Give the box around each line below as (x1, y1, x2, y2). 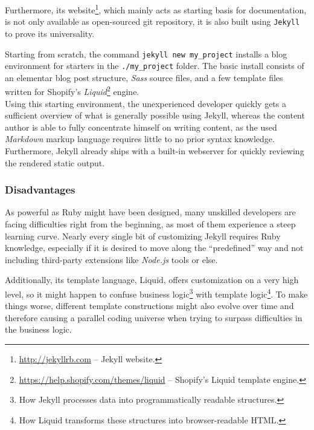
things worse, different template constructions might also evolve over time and (5, 299, 294, 312)
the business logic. (5, 323, 72, 336)
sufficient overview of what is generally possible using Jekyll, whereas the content (5, 109, 305, 122)
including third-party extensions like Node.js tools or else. (5, 253, 218, 265)
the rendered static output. (5, 156, 105, 169)
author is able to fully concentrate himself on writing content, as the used (5, 120, 277, 133)
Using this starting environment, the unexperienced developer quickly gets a (5, 97, 286, 109)
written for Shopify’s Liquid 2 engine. (5, 83, 139, 98)
